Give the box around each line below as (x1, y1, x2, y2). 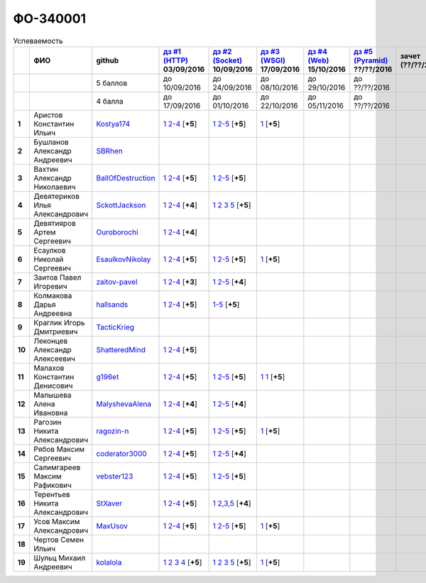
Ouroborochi (96, 227, 138, 237)
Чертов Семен (33, 535, 84, 545)
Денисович (33, 381, 73, 391)
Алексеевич (33, 354, 76, 364)
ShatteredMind (96, 344, 146, 354)
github (96, 55, 119, 65)
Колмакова (33, 290, 72, 300)
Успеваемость (13, 36, 63, 45)
